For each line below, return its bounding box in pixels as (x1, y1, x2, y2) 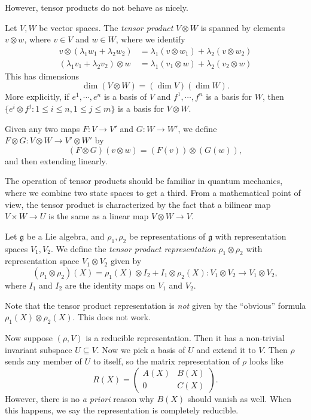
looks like (249, 355, 283, 367)
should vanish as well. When (187, 392, 292, 404)
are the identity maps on (65, 278, 155, 291)
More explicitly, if (5, 90, 69, 103)
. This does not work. (72, 311, 151, 323)
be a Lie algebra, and (26, 229, 105, 242)
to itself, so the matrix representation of (93, 355, 240, 367)
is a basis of (103, 90, 147, 103)
